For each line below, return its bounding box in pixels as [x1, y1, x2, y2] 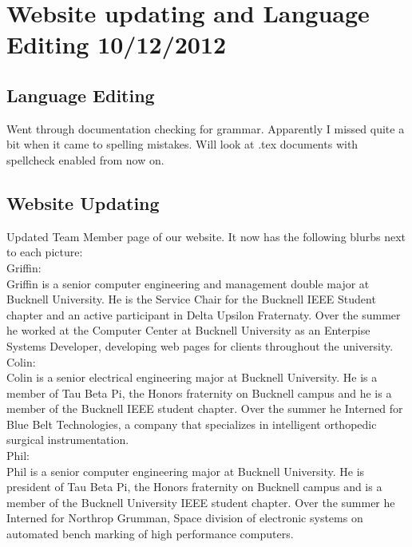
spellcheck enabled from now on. [6, 151, 164, 168]
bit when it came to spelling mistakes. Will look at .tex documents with [6, 136, 359, 153]
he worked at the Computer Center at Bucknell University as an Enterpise [6, 322, 370, 339]
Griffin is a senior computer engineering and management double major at [6, 275, 370, 291]
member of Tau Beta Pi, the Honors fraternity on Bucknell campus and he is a [6, 384, 392, 401]
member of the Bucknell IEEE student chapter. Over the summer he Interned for [6, 400, 403, 417]
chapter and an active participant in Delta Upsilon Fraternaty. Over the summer [6, 306, 401, 323]
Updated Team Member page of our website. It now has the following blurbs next [6, 228, 406, 244]
